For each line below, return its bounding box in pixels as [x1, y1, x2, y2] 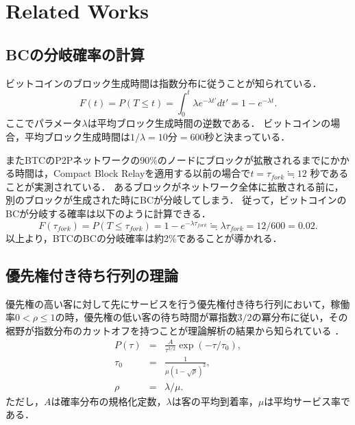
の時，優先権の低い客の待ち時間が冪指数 [55, 310, 238, 324]
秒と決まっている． [204, 130, 291, 144]
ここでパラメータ [5, 116, 82, 130]
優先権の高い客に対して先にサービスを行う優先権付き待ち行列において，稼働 [5, 296, 350, 311]
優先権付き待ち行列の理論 [5, 264, 178, 285]
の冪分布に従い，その [252, 310, 348, 324]
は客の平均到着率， [171, 393, 258, 408]
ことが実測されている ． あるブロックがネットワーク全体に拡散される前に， [5, 179, 344, 193]
